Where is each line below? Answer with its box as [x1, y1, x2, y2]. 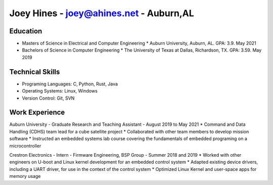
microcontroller [9, 143, 41, 149]
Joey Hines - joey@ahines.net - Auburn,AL [9, 8, 194, 19]
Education [9, 27, 42, 35]
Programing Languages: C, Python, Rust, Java [22, 81, 118, 87]
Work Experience [9, 108, 65, 117]
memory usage [9, 173, 41, 179]
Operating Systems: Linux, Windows [22, 88, 98, 94]
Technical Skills [9, 67, 60, 76]
